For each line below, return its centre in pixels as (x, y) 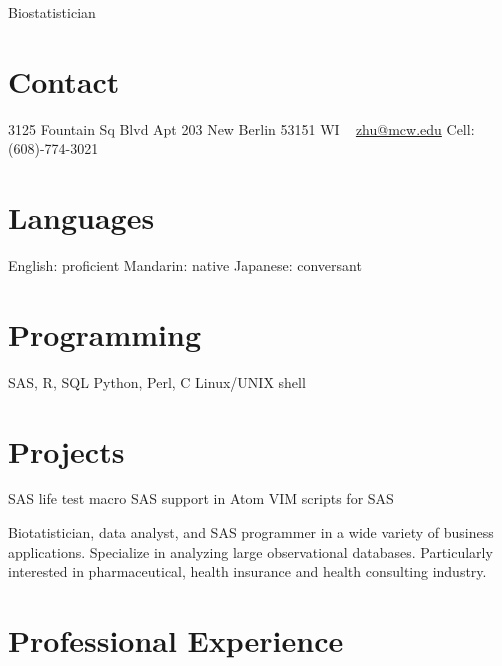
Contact (64, 80)
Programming (104, 333)
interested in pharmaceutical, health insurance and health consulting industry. (247, 571)
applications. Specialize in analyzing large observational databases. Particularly (250, 551)
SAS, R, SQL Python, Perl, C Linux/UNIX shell (157, 381)
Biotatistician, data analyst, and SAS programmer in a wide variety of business (251, 532)
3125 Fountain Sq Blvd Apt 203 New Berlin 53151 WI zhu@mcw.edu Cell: (241, 128)
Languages (81, 217)
